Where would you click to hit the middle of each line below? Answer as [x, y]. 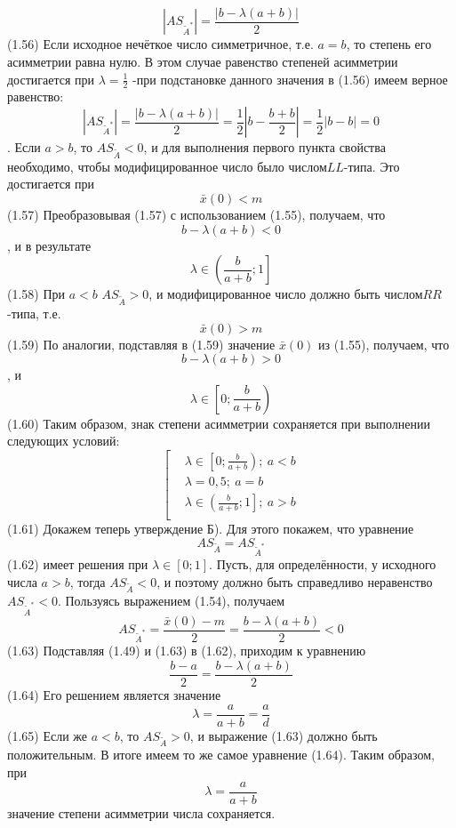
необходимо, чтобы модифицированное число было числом [167, 166]
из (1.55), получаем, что [384, 344]
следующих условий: [64, 441]
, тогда [88, 581]
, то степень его [389, 44]
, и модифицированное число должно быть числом [286, 294]
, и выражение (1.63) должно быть [284, 735]
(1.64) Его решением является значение [114, 695]
